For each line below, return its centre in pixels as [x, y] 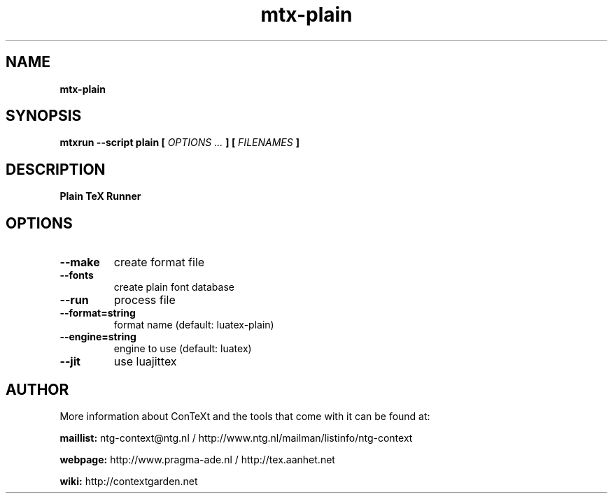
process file [145, 300]
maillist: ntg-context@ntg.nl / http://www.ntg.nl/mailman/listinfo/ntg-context [236, 437]
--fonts [77, 275]
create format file [159, 262]
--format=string [98, 313]
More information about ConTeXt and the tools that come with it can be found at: [245, 416]
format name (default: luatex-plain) [194, 325]
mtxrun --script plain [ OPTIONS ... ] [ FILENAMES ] [179, 143]
